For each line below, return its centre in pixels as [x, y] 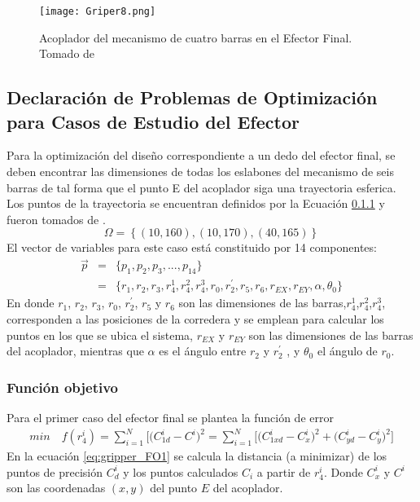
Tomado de [67, 53]
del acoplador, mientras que [75, 351]
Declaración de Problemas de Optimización [192, 97]
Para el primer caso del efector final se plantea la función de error [170, 417]
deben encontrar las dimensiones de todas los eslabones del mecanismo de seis [200, 172]
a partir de [284, 471]
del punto [174, 488]
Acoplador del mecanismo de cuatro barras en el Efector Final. [196, 37]
